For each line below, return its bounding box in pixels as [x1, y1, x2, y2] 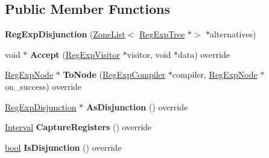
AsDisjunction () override [86, 100, 188, 113]
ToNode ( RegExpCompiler [63, 68, 166, 81]
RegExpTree [139, 28, 185, 40]
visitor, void [127, 48, 171, 60]
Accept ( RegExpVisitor [30, 48, 120, 60]
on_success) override [5, 80, 82, 92]
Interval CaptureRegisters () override [5, 121, 152, 133]
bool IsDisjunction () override [5, 141, 122, 153]
